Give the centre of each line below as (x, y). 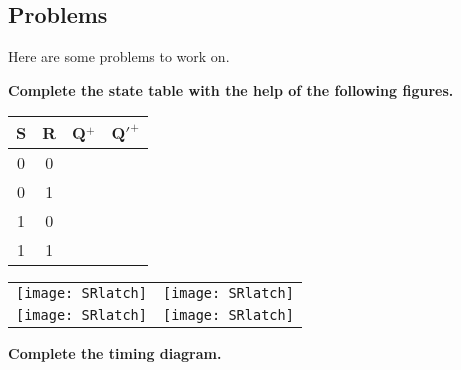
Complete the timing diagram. (115, 353)
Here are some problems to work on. (119, 56)
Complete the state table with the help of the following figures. (231, 89)
